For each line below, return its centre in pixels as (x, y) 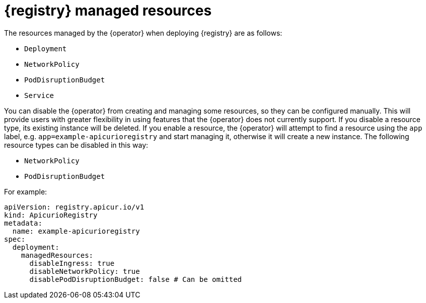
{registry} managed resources (108, 11)
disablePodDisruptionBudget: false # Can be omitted (136, 279)
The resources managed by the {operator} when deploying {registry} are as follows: (143, 33)
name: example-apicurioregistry (76, 231)
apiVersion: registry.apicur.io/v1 (74, 207)
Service (39, 95)
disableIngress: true (72, 263)
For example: (26, 191)
